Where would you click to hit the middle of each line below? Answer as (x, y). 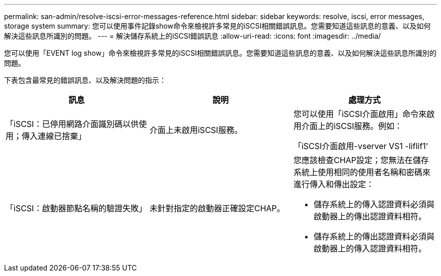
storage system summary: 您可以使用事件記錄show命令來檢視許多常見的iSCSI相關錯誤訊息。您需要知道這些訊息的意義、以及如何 (217, 26)
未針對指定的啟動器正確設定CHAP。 (217, 208)
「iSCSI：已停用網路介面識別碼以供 (72, 124)
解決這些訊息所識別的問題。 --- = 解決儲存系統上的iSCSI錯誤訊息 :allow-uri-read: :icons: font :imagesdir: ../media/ (193, 36)
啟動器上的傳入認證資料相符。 (370, 248)
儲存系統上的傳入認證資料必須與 (374, 204)
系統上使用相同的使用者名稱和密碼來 (362, 172)
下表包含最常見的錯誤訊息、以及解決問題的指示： (85, 80)
